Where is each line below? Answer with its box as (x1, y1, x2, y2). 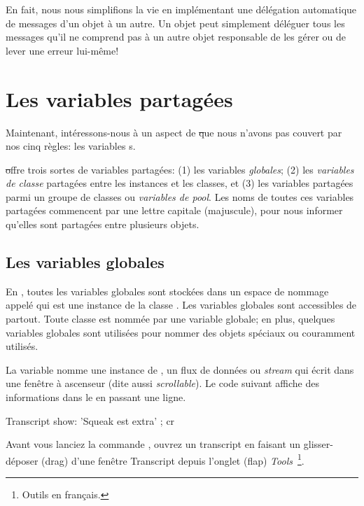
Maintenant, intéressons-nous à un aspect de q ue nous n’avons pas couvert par (6, 125, 342, 139)
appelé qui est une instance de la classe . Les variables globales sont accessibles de (6, 297, 357, 312)
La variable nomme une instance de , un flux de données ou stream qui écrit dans (6, 362, 354, 377)
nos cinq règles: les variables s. (6, 139, 136, 153)
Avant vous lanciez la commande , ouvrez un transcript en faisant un (6, 437, 301, 451)
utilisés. (6, 339, 38, 353)
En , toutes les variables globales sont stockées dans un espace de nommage (6, 283, 329, 298)
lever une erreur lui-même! (6, 43, 119, 57)
